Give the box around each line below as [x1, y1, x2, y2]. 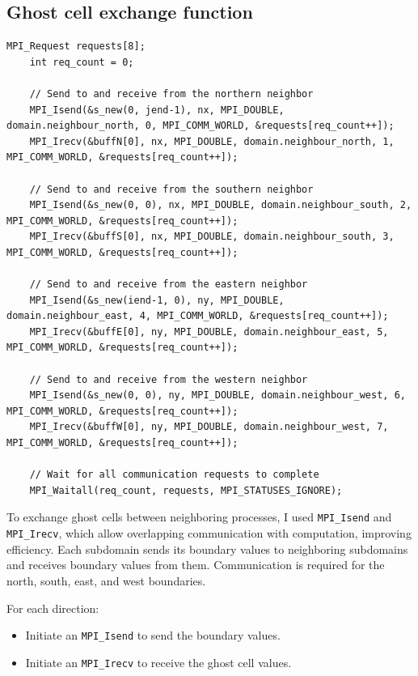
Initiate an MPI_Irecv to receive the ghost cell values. [25, 653, 292, 670]
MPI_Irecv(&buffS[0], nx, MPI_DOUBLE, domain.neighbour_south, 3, [29, 231, 395, 243]
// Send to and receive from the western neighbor [29, 373, 308, 385]
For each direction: [6, 599, 99, 616]
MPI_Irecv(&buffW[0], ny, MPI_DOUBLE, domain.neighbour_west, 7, [29, 421, 389, 433]
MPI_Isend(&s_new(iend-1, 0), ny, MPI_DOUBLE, [29, 294, 285, 306]
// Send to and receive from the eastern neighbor [29, 278, 308, 291]
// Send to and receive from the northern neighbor [29, 87, 314, 100]
